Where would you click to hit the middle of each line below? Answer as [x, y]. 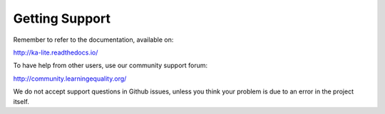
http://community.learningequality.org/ [70, 79]
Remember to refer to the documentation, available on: [93, 40]
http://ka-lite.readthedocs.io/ [56, 52]
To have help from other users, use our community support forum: [111, 65]
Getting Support [62, 18]
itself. [21, 101]
